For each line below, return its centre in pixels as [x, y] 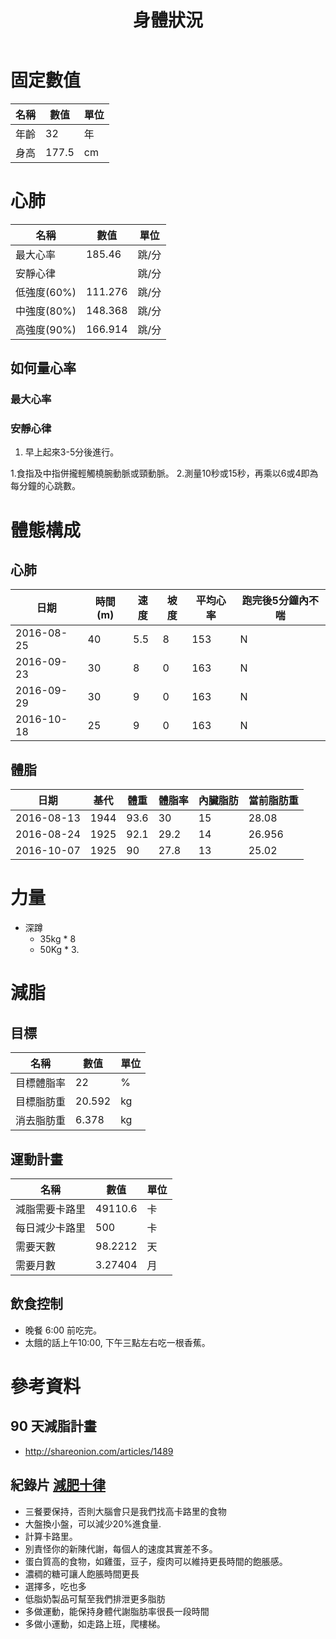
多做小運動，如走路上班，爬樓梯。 [95, 1623]
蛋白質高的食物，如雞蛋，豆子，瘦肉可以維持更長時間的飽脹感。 [156, 1561]
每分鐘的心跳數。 [45, 486]
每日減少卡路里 [51, 1228]
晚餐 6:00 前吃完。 [63, 1330]
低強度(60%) [46, 292]
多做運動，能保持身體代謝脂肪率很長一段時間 [117, 1611]
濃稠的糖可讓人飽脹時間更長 [82, 1573]
